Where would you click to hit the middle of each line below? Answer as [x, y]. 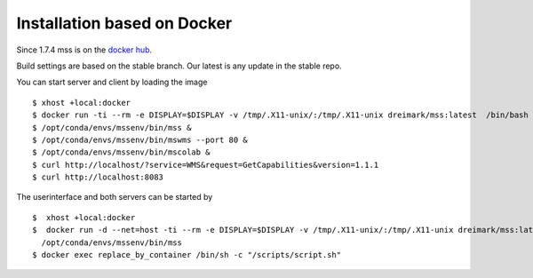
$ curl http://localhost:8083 [98, 177]
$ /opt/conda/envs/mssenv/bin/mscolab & [121, 152]
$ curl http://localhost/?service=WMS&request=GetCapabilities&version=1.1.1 [206, 165]
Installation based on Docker [124, 23]
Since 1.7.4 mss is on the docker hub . [84, 50]
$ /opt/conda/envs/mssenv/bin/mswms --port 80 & [140, 139]
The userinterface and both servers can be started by [115, 197]
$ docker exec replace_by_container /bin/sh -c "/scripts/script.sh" [187, 255]
